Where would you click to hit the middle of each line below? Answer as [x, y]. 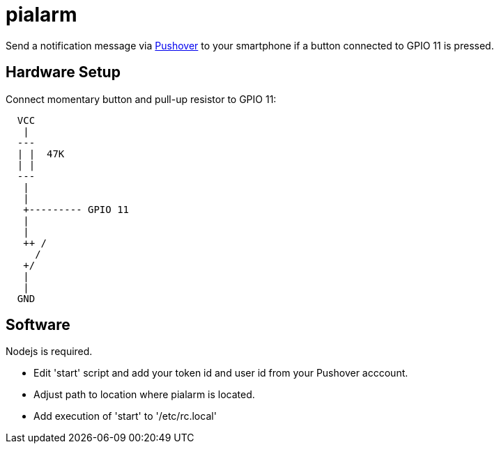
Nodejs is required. [49, 352]
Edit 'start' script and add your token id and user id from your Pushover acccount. [221, 373]
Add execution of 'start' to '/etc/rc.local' [125, 416]
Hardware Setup [63, 72]
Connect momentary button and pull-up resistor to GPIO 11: [141, 99]
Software [38, 325]
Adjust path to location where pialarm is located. [144, 395]
